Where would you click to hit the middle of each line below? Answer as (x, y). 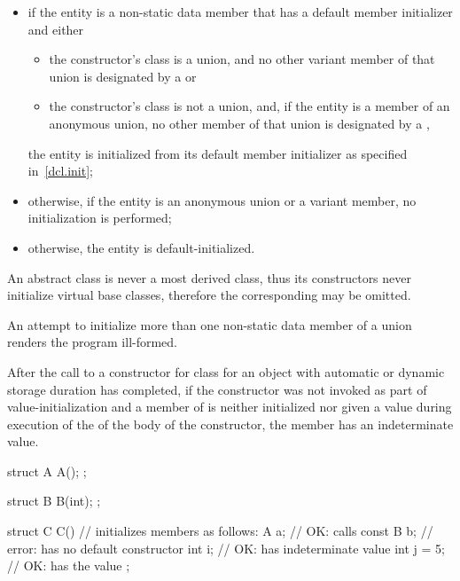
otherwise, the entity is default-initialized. (141, 247)
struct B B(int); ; (54, 501)
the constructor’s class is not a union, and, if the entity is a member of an (249, 106)
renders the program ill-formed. (93, 342)
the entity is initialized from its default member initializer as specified (218, 153)
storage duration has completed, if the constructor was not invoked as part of (217, 389)
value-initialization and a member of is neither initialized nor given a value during (230, 407)
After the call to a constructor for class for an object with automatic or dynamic (226, 371)
